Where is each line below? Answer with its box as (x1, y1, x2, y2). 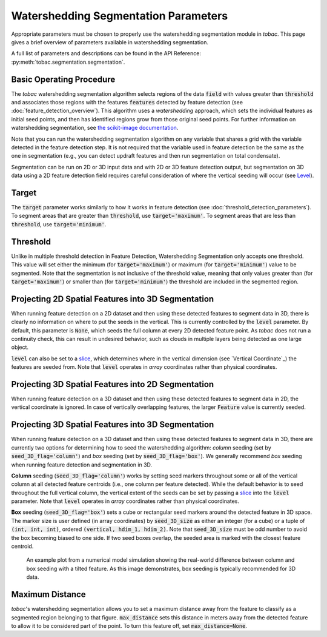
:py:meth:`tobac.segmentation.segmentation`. (11, 58, 125, 66)
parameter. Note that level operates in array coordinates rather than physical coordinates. (11, 497, 239, 505)
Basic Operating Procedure (11, 74, 116, 84)
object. (11, 343, 29, 351)
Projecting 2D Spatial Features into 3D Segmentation (11, 294, 214, 304)
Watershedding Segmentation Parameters (11, 9, 228, 22)
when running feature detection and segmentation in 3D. (11, 461, 153, 468)
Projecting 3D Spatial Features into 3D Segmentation (11, 419, 214, 430)
